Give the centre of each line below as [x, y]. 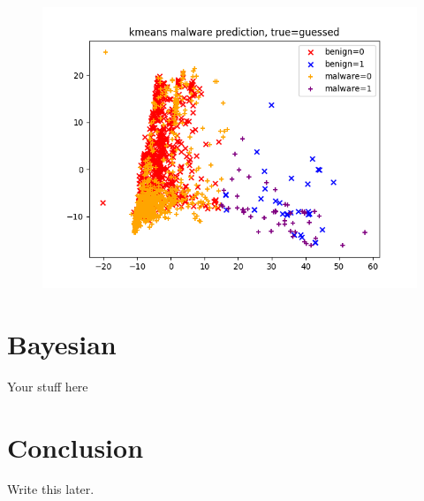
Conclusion [76, 447]
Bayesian [62, 343]
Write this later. [51, 489]
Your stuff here [48, 386]
